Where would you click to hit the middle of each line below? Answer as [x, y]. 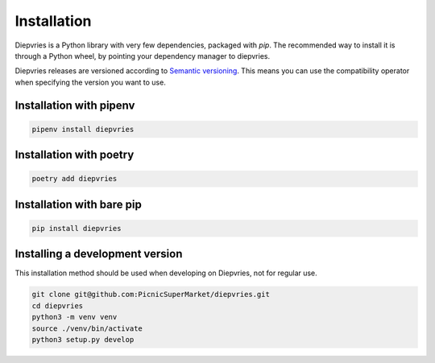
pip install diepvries [77, 228]
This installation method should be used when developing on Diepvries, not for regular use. [166, 273]
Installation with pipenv [75, 105]
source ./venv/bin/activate [87, 328]
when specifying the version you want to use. [91, 82]
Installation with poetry [75, 155]
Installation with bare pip [79, 204]
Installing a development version [99, 254]
